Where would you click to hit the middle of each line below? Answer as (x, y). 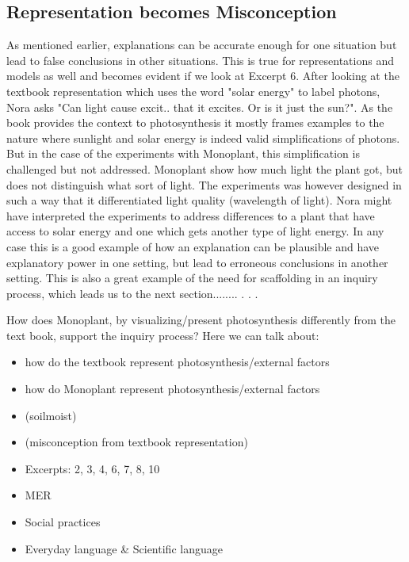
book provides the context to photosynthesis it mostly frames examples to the (195, 122)
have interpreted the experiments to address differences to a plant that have (191, 215)
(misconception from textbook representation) (136, 442)
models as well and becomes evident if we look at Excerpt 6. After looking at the (203, 76)
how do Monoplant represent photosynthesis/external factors (172, 389)
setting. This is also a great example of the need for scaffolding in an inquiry (192, 278)
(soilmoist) (51, 415)
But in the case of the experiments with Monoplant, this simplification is (183, 153)
